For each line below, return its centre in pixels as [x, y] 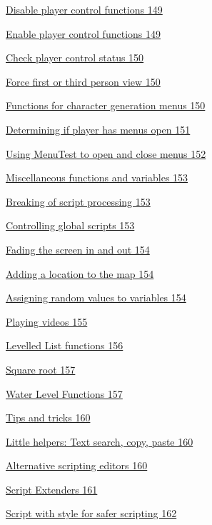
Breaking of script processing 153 [78, 201]
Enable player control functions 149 [83, 33]
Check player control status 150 [75, 57]
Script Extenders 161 [52, 489]
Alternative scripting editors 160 [77, 465]
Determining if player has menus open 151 [98, 129]
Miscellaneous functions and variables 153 [97, 177]
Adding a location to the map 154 [80, 273]
